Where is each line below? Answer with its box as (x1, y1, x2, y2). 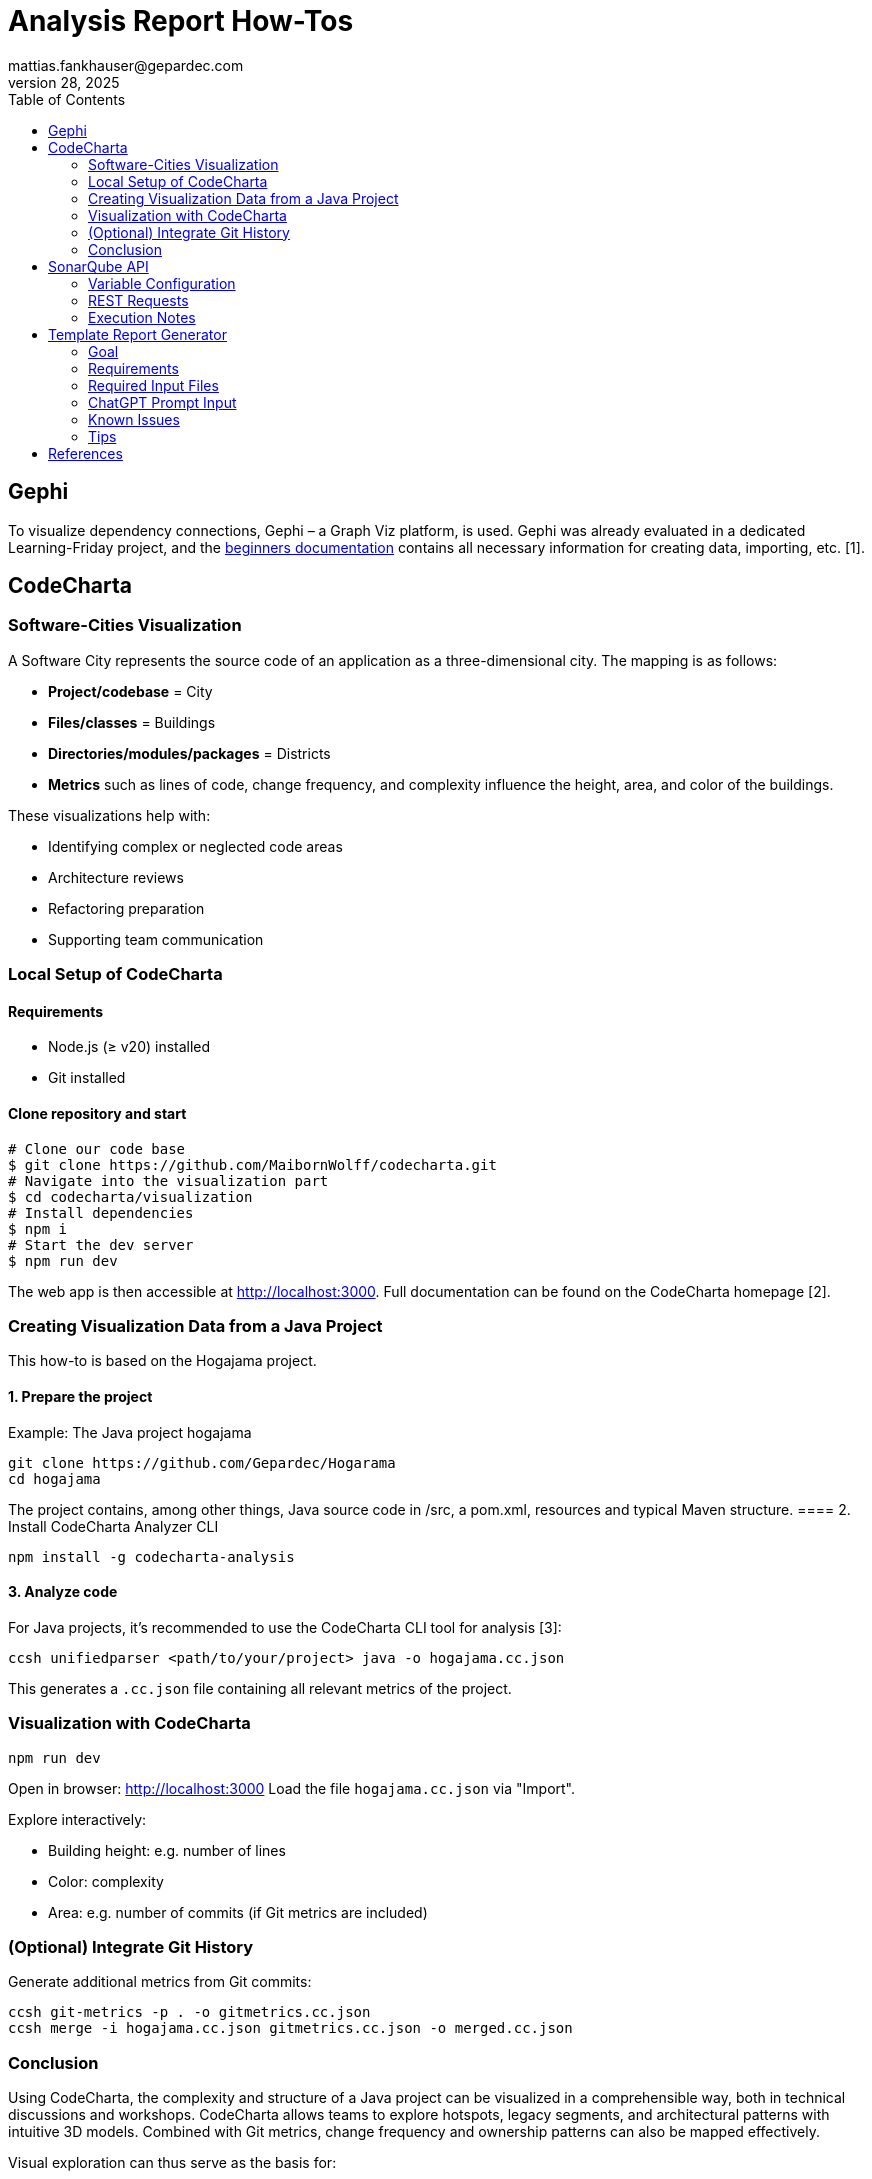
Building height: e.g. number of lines (48, 1841, 286, 1859)
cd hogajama (8, 1470, 101, 1487)
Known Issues (88, 410, 180, 428)
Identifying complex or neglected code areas (48, 837, 343, 855)
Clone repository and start (8, 1105, 187, 1123)
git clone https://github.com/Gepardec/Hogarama (8, 1454, 396, 1471)
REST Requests (88, 291, 189, 309)
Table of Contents (8, 90, 126, 108)
